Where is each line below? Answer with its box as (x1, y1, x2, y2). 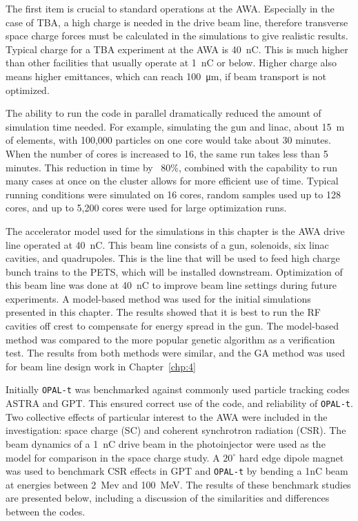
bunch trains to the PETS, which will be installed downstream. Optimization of (6, 264, 343, 278)
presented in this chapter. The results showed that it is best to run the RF (6, 305, 321, 319)
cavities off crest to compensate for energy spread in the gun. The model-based (6, 319, 339, 333)
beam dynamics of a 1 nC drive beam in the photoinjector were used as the (6, 436, 326, 451)
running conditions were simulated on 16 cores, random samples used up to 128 (6, 187, 341, 201)
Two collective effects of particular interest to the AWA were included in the (6, 409, 328, 424)
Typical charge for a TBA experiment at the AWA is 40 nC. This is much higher (6, 41, 348, 56)
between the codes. (6, 504, 86, 518)
